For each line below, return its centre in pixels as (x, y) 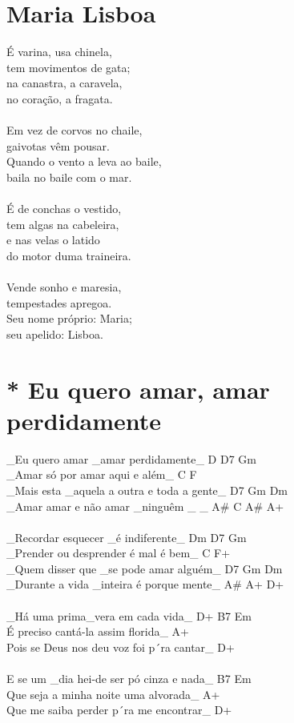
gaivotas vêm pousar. (58, 145)
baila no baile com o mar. (69, 177)
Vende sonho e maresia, (64, 287)
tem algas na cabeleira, (63, 224)
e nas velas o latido (53, 240)
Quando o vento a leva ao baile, (84, 161)
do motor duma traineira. (69, 255)
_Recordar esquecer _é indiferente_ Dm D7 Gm (127, 537)
